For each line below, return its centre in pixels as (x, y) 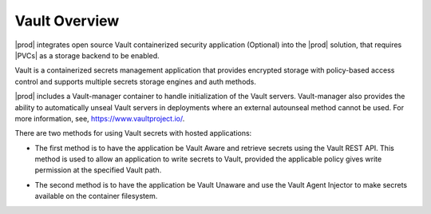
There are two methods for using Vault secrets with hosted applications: (133, 133)
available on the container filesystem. (96, 196)
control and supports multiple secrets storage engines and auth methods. (136, 81)
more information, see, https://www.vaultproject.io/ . (100, 118)
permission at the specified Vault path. (98, 170)
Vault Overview (67, 21)
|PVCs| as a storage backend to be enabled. (87, 55)
